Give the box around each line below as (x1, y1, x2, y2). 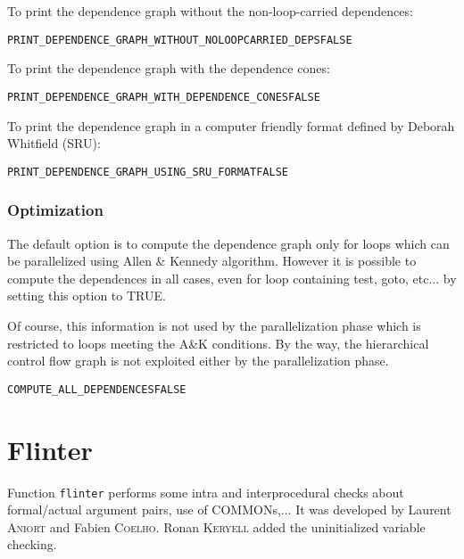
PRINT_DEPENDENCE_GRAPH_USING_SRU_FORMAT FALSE (7, 165, 288, 178)
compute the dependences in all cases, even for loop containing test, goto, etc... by (7, 268, 457, 287)
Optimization (7, 199, 104, 221)
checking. (7, 535, 57, 554)
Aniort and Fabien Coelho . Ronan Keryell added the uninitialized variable (7, 517, 426, 536)
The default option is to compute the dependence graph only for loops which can (7, 234, 450, 252)
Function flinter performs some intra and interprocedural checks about (7, 482, 404, 501)
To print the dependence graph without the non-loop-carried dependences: (7, 2, 413, 20)
